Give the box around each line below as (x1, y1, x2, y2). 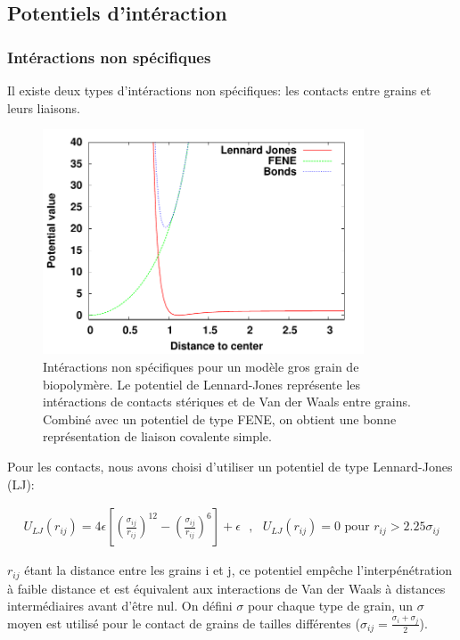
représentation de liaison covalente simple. (43, 427, 272, 446)
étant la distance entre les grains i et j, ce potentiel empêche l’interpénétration (24, 561, 453, 579)
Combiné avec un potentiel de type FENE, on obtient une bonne (43, 409, 397, 428)
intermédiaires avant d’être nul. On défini (7, 596, 233, 615)
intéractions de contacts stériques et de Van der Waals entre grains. (43, 392, 411, 411)
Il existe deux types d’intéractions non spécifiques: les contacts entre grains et (7, 81, 431, 99)
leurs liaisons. (7, 98, 80, 117)
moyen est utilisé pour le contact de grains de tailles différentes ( (7, 613, 360, 632)
